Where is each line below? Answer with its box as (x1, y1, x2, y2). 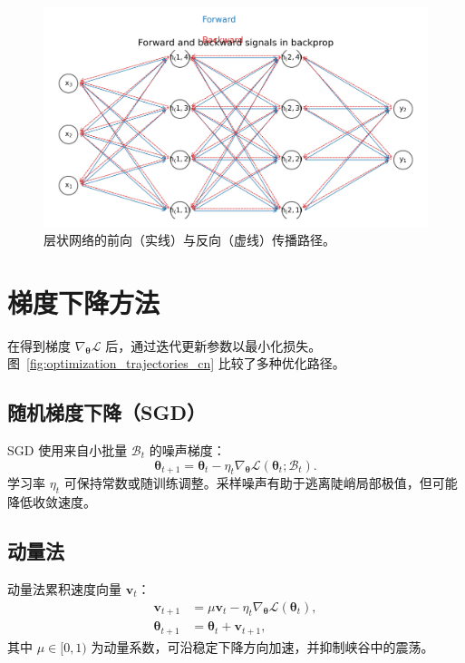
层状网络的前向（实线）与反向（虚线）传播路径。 (44, 229, 335, 249)
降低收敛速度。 (7, 492, 96, 512)
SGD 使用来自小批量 (7, 440, 128, 459)
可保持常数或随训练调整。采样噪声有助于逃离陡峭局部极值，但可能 (63, 473, 458, 492)
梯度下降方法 (7, 283, 160, 320)
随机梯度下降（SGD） (7, 398, 206, 426)
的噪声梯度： (149, 440, 226, 459)
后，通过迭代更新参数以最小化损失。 (105, 336, 322, 355)
